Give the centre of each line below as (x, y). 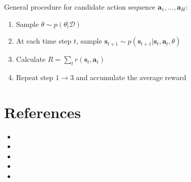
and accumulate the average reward (131, 77)
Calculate (31, 59)
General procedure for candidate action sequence (80, 7)
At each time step (44, 41)
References (43, 112)
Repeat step (35, 77)
